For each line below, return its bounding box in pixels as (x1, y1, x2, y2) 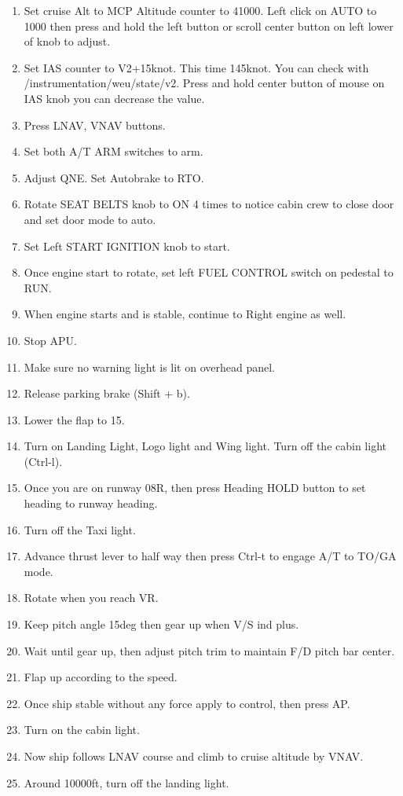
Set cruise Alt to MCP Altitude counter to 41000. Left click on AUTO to (24, 2, 377, 18)
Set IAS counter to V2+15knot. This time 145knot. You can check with (24, 59, 369, 75)
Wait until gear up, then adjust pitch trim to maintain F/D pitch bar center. (24, 642, 395, 658)
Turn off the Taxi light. (24, 521, 136, 537)
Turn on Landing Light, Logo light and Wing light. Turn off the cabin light (24, 438, 387, 454)
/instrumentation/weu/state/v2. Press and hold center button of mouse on (24, 75, 385, 91)
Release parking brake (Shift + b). (24, 385, 190, 402)
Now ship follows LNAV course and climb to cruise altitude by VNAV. (24, 748, 364, 764)
